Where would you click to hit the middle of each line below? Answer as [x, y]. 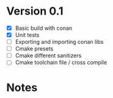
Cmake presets [34, 49]
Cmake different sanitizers [48, 55]
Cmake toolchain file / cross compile [61, 63]
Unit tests [27, 35]
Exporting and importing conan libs [59, 42]
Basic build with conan [44, 28]
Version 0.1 [35, 11]
